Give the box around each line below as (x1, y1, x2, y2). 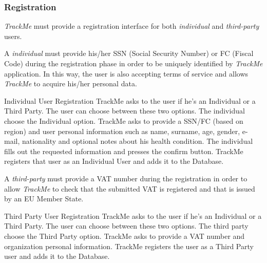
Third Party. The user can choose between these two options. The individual (4, 105, 245, 116)
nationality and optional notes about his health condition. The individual (22, 136, 253, 146)
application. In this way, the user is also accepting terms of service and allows (4, 68, 249, 79)
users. (4, 30, 22, 41)
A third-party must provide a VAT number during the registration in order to (4, 173, 247, 183)
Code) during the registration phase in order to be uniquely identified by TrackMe (4, 58, 263, 68)
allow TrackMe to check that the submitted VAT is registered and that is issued (4, 183, 255, 194)
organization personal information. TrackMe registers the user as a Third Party (4, 240, 254, 251)
